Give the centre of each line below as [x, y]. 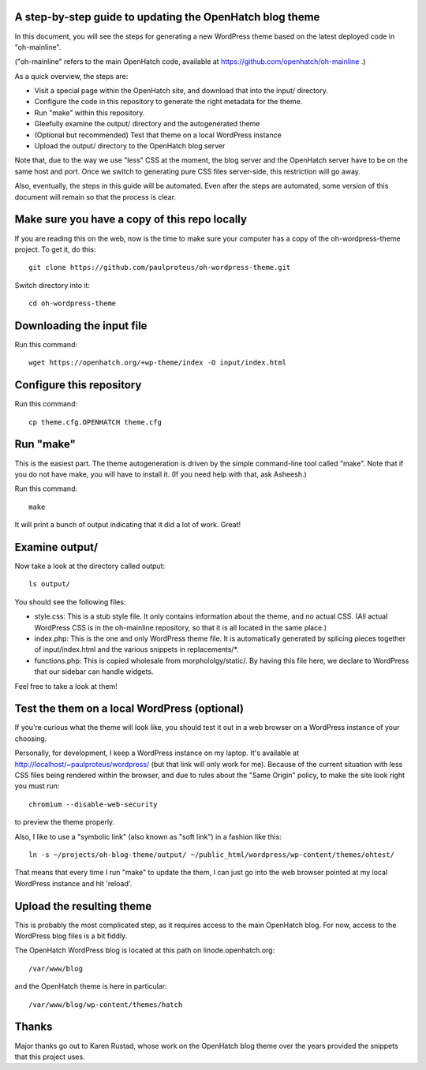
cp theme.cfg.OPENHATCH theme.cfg [95, 422]
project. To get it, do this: [55, 249]
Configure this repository [78, 385]
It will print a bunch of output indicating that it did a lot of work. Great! [128, 525]
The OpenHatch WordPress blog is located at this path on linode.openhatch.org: [145, 950]
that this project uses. [50, 1057]
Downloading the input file [81, 325]
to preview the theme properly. [65, 822]
